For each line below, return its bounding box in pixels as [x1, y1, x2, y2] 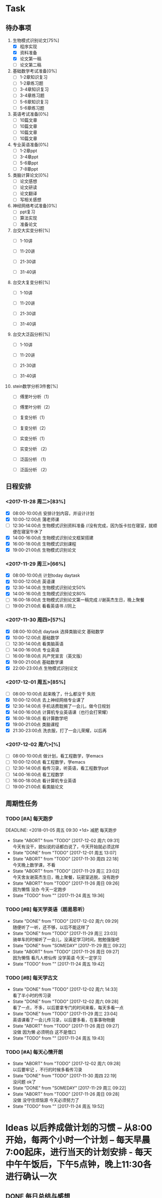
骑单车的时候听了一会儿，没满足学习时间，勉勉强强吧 [12, 937, 120, 942]
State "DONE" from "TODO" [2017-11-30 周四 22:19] [12, 1073, 117, 1079]
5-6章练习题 [19, 105, 45, 110]
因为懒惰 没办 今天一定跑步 [12, 887, 67, 893]
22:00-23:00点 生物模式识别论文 [12, 665, 78, 671]
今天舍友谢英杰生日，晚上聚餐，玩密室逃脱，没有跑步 [12, 874, 120, 880]
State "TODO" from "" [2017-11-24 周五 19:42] [12, 961, 105, 967]
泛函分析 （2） [19, 466, 50, 472]
